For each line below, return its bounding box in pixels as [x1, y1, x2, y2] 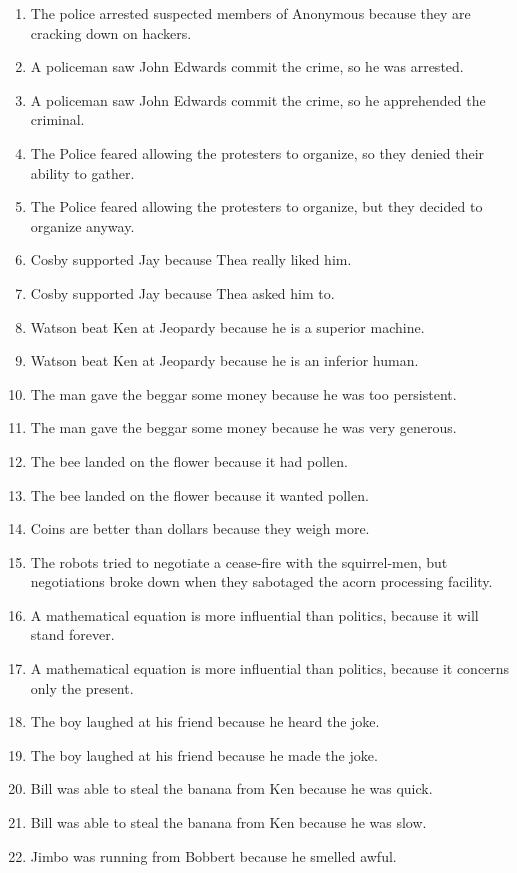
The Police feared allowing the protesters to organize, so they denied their [30, 142, 485, 163]
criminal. [30, 109, 85, 130]
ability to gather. [30, 162, 135, 183]
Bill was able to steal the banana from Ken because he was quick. [30, 778, 433, 799]
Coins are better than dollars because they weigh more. [30, 518, 370, 539]
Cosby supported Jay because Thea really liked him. [30, 249, 352, 270]
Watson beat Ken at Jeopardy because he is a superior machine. [30, 316, 425, 337]
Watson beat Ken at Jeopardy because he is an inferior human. [30, 350, 419, 371]
